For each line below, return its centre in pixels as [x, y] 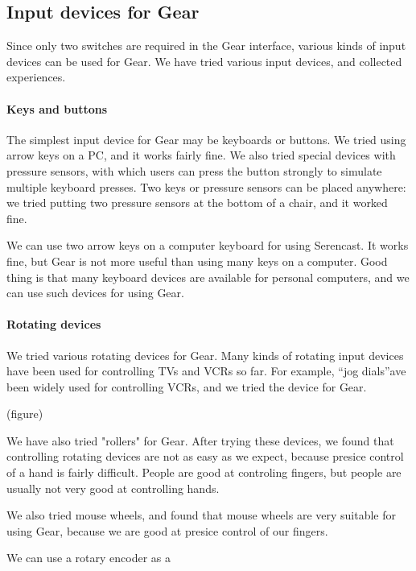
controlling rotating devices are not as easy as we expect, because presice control [205, 456]
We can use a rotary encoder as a [89, 558]
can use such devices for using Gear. [95, 293]
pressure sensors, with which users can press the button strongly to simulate [194, 170]
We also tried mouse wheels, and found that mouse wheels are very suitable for [201, 515]
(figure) [25, 414]
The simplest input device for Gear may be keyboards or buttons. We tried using [206, 139]
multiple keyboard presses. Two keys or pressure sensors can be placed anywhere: [206, 186]
